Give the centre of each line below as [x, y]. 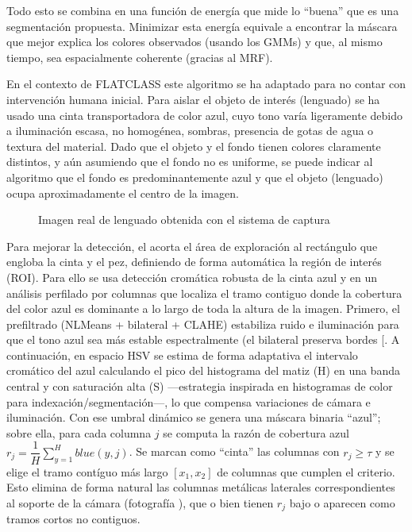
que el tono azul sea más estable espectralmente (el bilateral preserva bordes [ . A [203, 339]
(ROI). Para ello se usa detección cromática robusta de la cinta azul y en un [192, 277]
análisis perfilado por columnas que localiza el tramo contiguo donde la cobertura [204, 293]
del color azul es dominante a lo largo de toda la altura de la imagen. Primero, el [203, 308]
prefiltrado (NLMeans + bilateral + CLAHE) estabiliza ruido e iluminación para [203, 324]
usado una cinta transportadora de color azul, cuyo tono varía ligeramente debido [204, 115]
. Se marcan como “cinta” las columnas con [234, 451]
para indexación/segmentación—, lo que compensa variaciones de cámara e [189, 401]
